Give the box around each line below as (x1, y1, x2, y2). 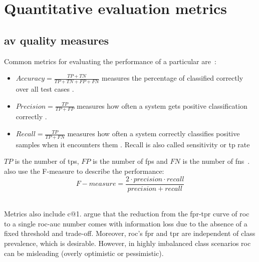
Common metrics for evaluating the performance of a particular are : (4, 56, 216, 66)
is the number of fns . (182, 156, 250, 166)
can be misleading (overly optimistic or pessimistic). (4, 247, 164, 258)
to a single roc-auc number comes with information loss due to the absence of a (4, 218, 247, 228)
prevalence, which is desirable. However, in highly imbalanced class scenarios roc (4, 238, 251, 248)
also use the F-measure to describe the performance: (4, 166, 164, 176)
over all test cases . (16, 84, 74, 94)
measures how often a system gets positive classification (77, 100, 247, 111)
